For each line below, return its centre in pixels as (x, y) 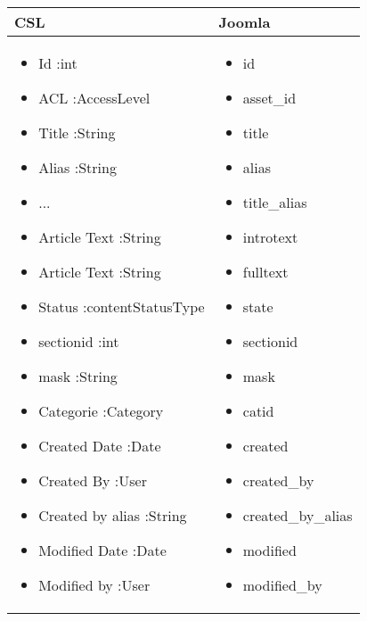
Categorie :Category (101, 411)
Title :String (77, 132)
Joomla (245, 22)
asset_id (269, 98)
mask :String (78, 376)
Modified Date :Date (102, 550)
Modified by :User (94, 585)
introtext (270, 237)
